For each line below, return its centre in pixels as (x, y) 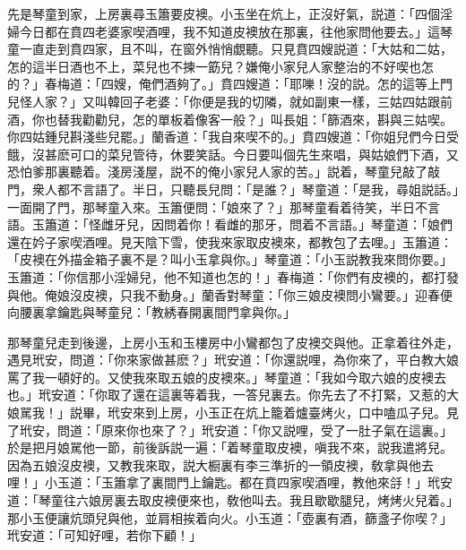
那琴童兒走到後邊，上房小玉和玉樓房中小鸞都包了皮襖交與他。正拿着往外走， (233, 342)
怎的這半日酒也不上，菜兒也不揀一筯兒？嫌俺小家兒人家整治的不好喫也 (214, 66)
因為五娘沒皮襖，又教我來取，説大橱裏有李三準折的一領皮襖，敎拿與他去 (220, 464)
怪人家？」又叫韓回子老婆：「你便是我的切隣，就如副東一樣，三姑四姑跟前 (236, 101)
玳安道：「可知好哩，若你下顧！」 (104, 535)
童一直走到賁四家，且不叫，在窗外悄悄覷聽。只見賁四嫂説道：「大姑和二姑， (230, 49)
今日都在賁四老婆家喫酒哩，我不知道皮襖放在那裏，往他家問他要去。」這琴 (236, 31)
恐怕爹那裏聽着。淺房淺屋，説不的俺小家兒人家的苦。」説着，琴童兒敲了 (217, 172)
